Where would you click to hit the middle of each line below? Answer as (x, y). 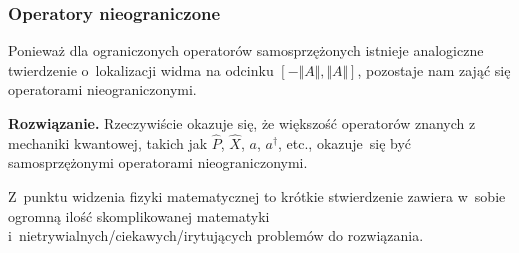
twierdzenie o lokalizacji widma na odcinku (141, 69)
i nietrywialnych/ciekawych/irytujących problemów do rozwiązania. (216, 235)
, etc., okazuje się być (345, 142)
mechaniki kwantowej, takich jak (108, 142)
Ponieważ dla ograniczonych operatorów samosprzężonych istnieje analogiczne (246, 50)
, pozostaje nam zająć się (434, 69)
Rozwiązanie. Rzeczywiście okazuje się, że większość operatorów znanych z (242, 123)
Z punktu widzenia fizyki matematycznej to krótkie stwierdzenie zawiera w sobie (257, 196)
